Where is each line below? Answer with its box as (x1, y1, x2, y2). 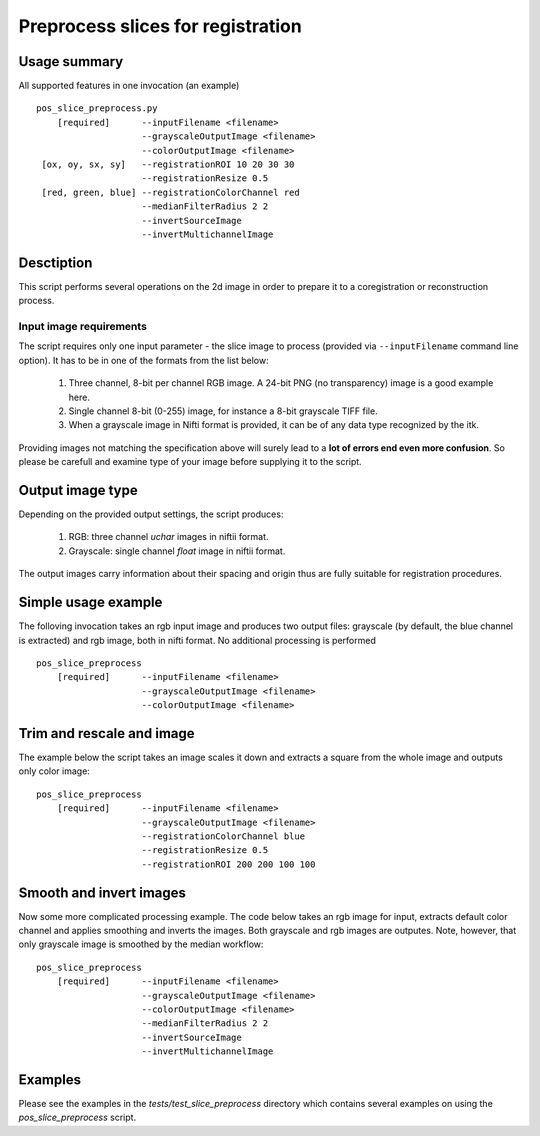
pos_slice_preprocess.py (36, 103, 158, 114)
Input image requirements (18, 320, 147, 334)
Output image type (18, 481, 139, 499)
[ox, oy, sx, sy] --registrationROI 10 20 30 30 (41, 159, 295, 170)
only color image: (18, 765, 90, 777)
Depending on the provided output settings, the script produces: (18, 508, 284, 520)
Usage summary (18, 53, 124, 70)
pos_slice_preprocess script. (18, 1111, 137, 1124)
